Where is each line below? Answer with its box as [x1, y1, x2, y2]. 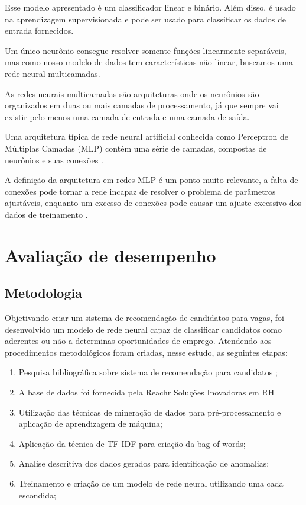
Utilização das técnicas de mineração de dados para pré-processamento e [18, 406, 281, 418]
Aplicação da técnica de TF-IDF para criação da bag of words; [18, 437, 246, 449]
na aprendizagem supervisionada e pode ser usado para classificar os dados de [5, 12, 287, 25]
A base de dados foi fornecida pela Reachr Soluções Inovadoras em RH [18, 386, 275, 398]
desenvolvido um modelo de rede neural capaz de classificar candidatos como [5, 323, 282, 335]
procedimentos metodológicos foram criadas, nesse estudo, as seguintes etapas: [5, 346, 288, 358]
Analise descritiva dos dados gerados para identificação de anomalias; [18, 457, 269, 469]
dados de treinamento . [5, 208, 88, 220]
